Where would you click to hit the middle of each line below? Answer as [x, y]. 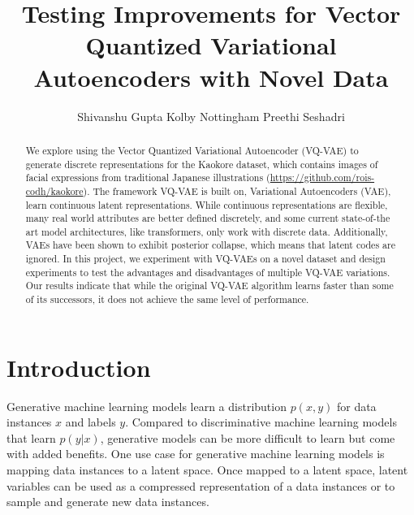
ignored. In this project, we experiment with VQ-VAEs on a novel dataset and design [205, 259]
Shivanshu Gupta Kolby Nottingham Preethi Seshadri [211, 116]
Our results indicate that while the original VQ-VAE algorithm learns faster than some [209, 286]
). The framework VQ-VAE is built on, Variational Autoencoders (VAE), [237, 190]
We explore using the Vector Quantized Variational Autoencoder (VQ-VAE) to [192, 150]
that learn [31, 437]
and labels [91, 422]
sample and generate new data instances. [108, 502]
